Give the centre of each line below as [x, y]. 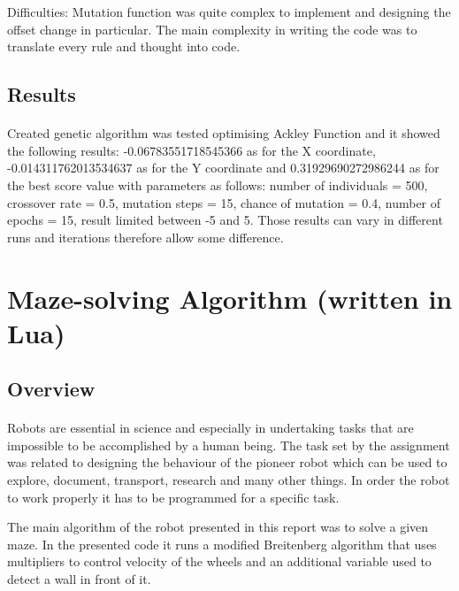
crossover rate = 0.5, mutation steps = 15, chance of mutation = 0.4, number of [224, 202]
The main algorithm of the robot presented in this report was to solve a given [218, 527]
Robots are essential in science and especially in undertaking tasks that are [210, 428]
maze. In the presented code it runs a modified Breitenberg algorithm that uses [222, 544]
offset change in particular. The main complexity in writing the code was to [212, 29]
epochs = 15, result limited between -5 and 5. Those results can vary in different [225, 220]
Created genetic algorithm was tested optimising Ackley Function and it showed [224, 133]
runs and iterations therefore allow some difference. [145, 237]
